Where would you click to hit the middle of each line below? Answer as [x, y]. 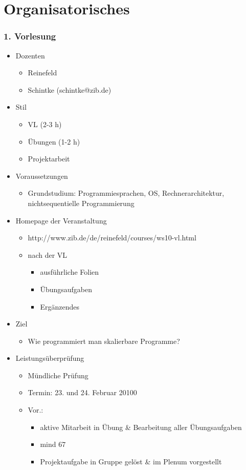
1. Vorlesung [30, 36]
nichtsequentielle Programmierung [81, 203]
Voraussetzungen [42, 176]
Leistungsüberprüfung [50, 358]
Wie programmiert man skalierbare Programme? [104, 341]
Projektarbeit [49, 159]
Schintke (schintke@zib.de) [70, 89]
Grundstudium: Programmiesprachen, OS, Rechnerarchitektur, [126, 193]
